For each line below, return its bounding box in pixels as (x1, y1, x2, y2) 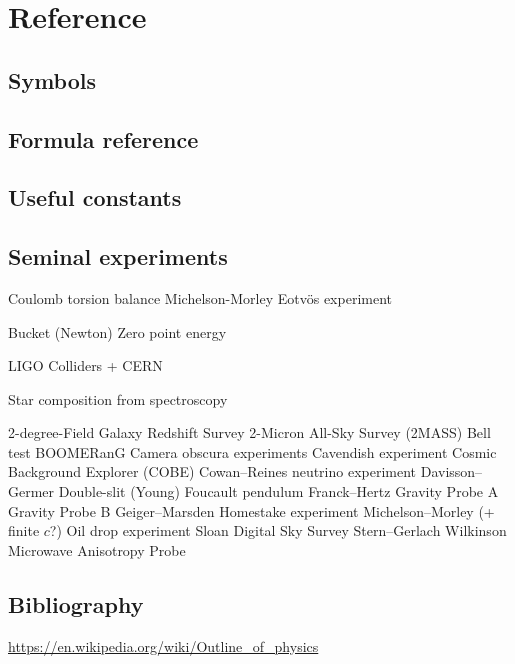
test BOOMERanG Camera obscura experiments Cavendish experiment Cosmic (8, 441, 497, 462)
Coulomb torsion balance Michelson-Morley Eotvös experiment (8, 287, 392, 308)
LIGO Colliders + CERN (8, 355, 163, 376)
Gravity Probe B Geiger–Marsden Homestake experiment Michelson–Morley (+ (8, 500, 495, 521)
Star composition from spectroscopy (8, 388, 228, 409)
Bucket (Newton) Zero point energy (8, 321, 227, 342)
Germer (8, 481, 55, 502)
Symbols (8, 64, 97, 95)
